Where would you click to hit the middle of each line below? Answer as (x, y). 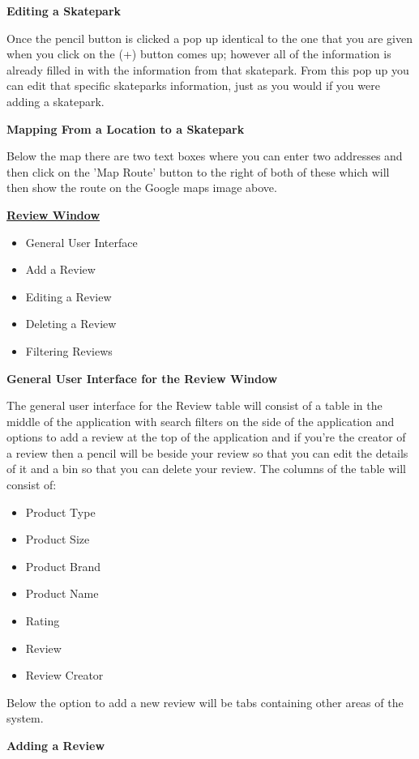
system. (25, 718)
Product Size (58, 539)
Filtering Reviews (69, 350)
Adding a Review (56, 745)
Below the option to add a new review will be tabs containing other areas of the (205, 702)
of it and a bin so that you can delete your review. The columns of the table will (206, 469)
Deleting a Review (71, 324)
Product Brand (63, 566)
